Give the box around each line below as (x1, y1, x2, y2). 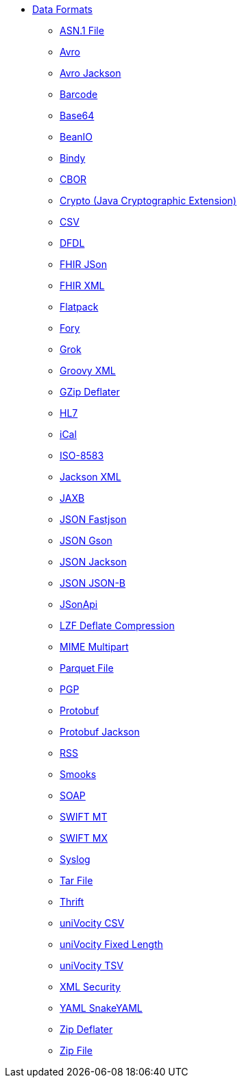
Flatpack (60, 301, 99, 313)
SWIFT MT (60, 811, 108, 823)
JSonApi (60, 598, 98, 610)
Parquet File (60, 662, 114, 674)
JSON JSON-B (60, 577, 125, 589)
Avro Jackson (60, 67, 121, 79)
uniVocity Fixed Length (60, 938, 163, 950)
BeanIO (60, 131, 93, 143)
